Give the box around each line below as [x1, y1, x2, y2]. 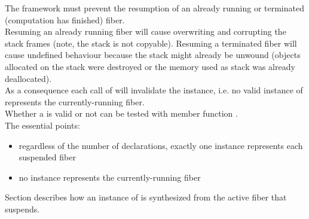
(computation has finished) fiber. [5, 13, 125, 26]
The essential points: [5, 118, 80, 131]
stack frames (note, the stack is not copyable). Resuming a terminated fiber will [5, 36, 297, 49]
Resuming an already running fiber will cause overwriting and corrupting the [5, 25, 286, 38]
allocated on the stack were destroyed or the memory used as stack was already [5, 60, 295, 72]
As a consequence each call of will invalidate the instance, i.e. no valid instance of [5, 84, 303, 96]
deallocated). [5, 72, 52, 84]
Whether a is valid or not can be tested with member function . [5, 107, 238, 120]
